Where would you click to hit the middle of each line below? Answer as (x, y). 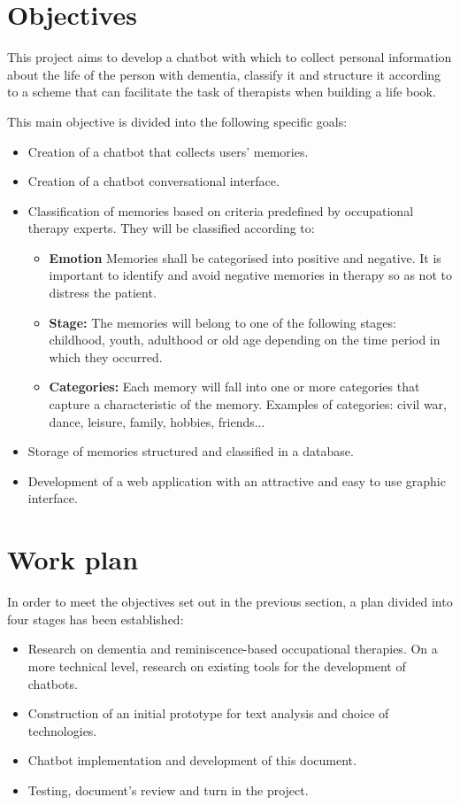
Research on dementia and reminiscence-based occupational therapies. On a (233, 649)
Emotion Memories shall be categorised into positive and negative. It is (245, 257)
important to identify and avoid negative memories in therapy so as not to (250, 275)
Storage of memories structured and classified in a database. (191, 451)
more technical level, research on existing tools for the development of (217, 666)
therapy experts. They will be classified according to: (171, 228)
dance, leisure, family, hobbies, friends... (157, 421)
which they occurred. (106, 356)
